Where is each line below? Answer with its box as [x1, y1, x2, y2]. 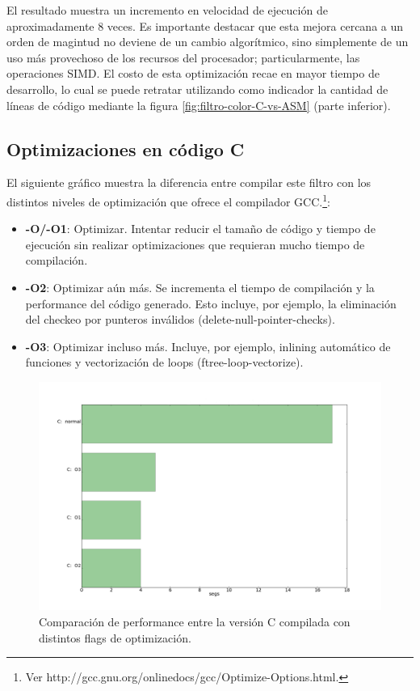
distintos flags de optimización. [39, 629, 191, 646]
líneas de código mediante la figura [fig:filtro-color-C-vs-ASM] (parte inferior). [6, 96, 391, 113]
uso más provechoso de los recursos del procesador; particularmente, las [6, 49, 360, 66]
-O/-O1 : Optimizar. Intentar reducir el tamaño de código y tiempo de [25, 220, 376, 237]
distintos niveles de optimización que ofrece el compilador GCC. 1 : [6, 190, 330, 210]
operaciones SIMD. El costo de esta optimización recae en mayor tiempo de [6, 65, 380, 82]
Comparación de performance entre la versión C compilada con [39, 613, 351, 630]
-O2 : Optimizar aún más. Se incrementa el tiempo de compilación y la [25, 278, 375, 295]
